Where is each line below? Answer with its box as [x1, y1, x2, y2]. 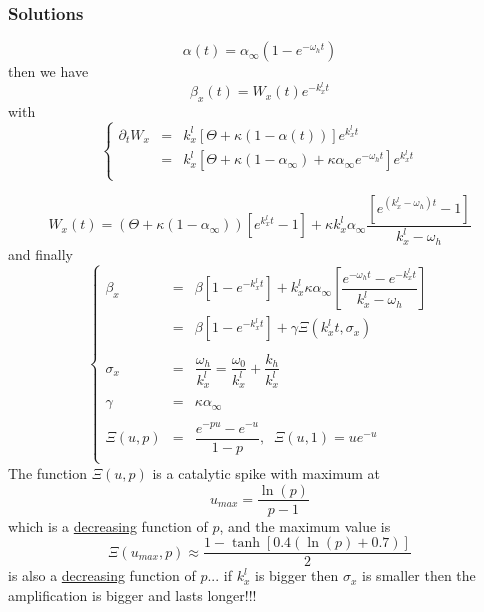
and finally [8, 243, 73, 264]
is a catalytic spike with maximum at [152, 462, 381, 483]
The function [8, 462, 87, 483]
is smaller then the [362, 565, 476, 586]
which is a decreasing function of [8, 515, 208, 536]
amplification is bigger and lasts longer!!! [8, 584, 257, 605]
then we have [8, 61, 89, 82]
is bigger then [254, 565, 339, 586]
